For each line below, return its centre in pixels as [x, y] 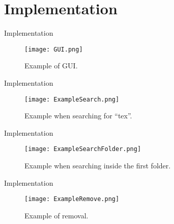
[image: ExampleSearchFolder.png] [83, 149]
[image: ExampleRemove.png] [72, 199]
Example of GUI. [51, 66]
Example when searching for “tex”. [78, 116]
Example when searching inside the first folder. [98, 166]
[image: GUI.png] [54, 49]
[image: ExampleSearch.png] [72, 99]
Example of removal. [56, 215]
